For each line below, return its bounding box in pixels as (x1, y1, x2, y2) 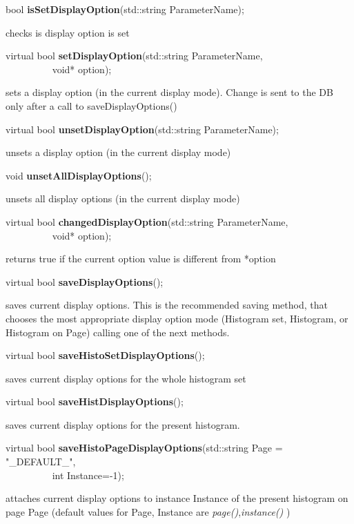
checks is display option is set (6, 25, 130, 39)
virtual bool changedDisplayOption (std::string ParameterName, (6, 214, 288, 229)
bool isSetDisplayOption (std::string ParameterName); (6, 2, 244, 16)
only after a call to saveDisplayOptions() (6, 98, 177, 113)
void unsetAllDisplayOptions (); (6, 168, 152, 182)
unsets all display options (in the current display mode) (6, 191, 240, 206)
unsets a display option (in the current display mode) (6, 145, 231, 159)
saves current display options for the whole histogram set (6, 371, 246, 385)
